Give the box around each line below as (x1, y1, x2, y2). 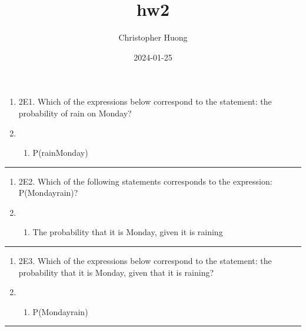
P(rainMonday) (32, 146, 88, 159)
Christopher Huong (118, 31, 188, 44)
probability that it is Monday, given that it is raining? (18, 266, 214, 278)
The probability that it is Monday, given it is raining (32, 226, 223, 238)
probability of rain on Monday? (18, 106, 132, 119)
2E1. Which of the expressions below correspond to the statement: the (18, 95, 272, 108)
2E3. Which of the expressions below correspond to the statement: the (18, 255, 272, 267)
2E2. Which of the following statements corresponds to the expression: (18, 175, 272, 187)
